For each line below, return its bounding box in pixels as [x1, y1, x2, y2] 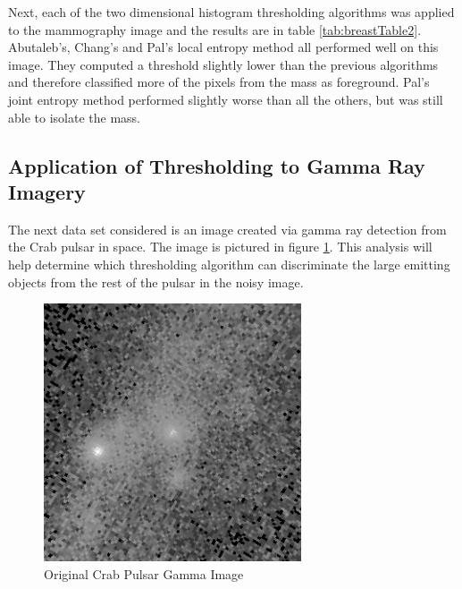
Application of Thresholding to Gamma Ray [8, 151, 425, 179]
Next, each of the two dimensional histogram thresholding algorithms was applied [8, 3, 455, 21]
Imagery [8, 177, 86, 205]
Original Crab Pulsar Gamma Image [44, 564, 244, 583]
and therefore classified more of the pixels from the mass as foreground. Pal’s [8, 73, 430, 91]
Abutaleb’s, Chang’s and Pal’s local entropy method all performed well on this [8, 38, 439, 56]
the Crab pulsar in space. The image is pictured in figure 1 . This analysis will [8, 237, 433, 256]
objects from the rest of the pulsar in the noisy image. [8, 272, 304, 291]
